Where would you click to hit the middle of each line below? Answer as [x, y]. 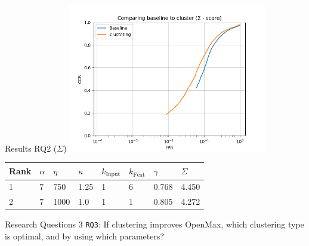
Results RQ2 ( [31, 148]
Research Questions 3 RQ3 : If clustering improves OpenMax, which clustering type [154, 224]
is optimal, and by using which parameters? [85, 236]
